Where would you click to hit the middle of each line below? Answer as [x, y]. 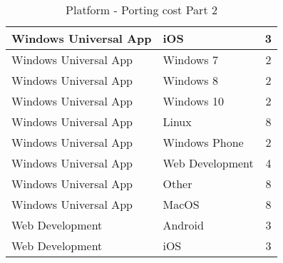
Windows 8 [190, 80]
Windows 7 [190, 60]
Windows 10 [193, 101]
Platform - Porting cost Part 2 [141, 10]
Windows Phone [203, 142]
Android [183, 225]
